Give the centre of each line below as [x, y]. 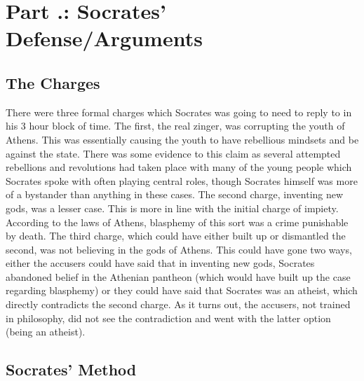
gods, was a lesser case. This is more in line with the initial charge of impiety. [172, 208]
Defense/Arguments [104, 38]
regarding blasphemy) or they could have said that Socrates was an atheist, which [182, 290]
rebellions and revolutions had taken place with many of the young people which [179, 167]
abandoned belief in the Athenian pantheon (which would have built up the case [178, 276]
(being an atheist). [46, 332]
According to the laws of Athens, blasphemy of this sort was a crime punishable [177, 222]
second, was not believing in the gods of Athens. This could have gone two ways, [179, 249]
